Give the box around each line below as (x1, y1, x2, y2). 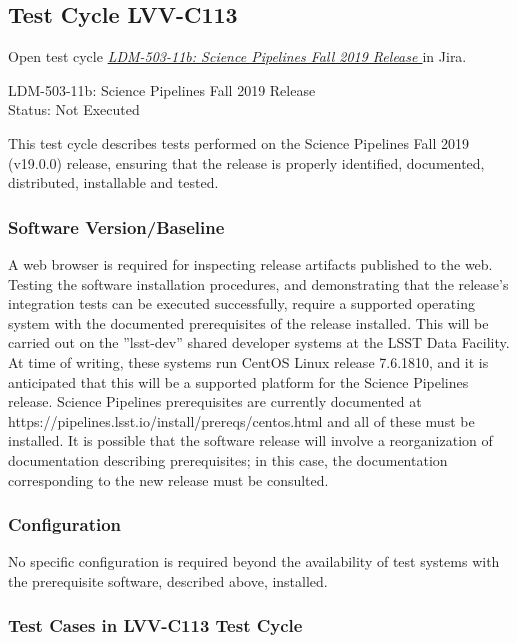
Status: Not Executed (8, 99, 140, 120)
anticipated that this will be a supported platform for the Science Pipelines (8, 371, 469, 392)
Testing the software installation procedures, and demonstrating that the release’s (8, 273, 509, 294)
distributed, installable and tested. (8, 172, 219, 193)
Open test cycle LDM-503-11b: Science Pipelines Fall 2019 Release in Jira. (8, 46, 467, 67)
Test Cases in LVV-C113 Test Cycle (8, 613, 303, 638)
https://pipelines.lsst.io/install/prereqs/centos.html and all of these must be (8, 410, 475, 431)
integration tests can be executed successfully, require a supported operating (8, 293, 475, 314)
